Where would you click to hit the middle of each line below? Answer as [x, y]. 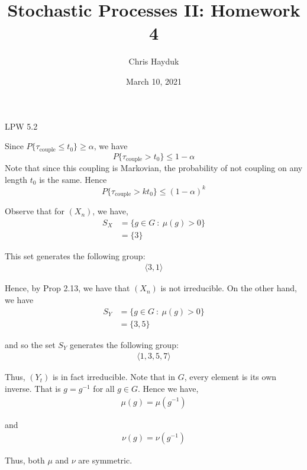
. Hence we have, [168, 388]
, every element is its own [230, 377]
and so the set [30, 344]
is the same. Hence [73, 179]
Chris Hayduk [154, 61]
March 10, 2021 [154, 81]
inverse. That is [33, 388]
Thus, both [25, 460]
